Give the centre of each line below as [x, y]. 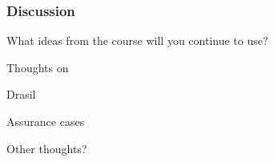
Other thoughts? [47, 148]
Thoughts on [38, 67]
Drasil [21, 94]
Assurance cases [46, 121]
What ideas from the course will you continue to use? [137, 40]
